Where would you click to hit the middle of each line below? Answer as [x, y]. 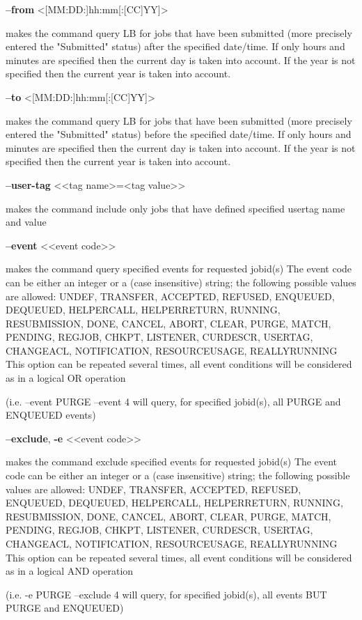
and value [26, 222]
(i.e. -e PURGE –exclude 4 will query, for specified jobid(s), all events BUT [166, 594]
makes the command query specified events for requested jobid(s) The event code [179, 269]
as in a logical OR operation [66, 378]
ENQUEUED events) [51, 415]
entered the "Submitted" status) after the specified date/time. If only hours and [175, 46]
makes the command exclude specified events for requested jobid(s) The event [172, 462]
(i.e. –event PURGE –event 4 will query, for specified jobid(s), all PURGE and [173, 401]
